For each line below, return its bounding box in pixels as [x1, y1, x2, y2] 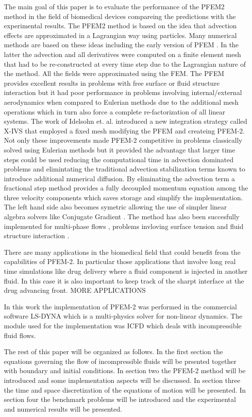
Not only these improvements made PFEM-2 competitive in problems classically [4, 135, 243, 145]
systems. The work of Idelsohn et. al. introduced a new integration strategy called [4, 116, 248, 126]
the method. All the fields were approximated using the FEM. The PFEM [4, 68, 224, 78]
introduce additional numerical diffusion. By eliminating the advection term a [4, 173, 235, 183]
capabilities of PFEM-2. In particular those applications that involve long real [4, 256, 236, 266]
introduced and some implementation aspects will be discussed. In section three [4, 375, 240, 385]
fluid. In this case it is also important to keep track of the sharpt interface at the [4, 275, 244, 285]
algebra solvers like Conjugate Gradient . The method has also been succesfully [4, 211, 240, 222]
